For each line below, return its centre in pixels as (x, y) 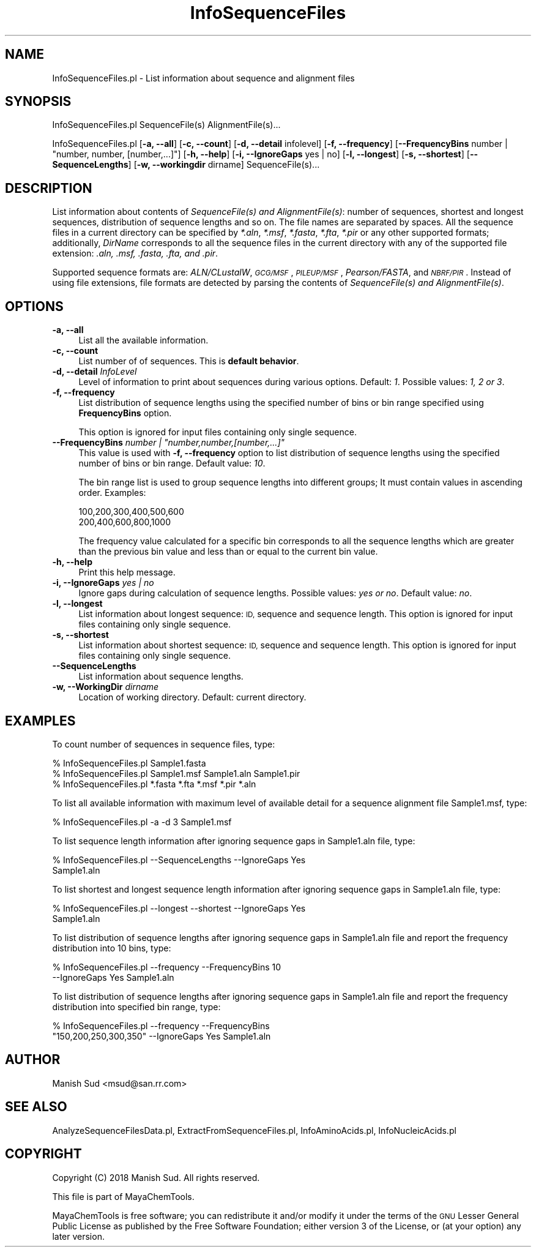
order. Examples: (112, 493)
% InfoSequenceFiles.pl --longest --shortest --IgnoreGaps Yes (179, 908)
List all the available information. (143, 340)
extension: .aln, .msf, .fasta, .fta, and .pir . (135, 253)
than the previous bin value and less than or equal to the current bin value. (228, 552)
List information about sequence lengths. (161, 677)
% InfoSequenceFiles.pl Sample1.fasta (129, 763)
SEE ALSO (36, 1107)
